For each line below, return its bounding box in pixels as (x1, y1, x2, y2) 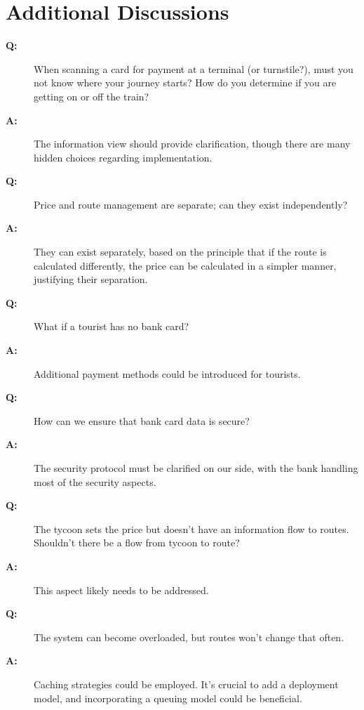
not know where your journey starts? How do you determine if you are (34, 75, 337, 90)
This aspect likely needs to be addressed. (34, 582, 209, 597)
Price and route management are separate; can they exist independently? (34, 197, 348, 211)
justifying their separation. (34, 272, 148, 287)
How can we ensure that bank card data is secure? (34, 413, 250, 428)
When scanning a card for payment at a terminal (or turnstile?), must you (34, 61, 353, 76)
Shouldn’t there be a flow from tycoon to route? (34, 535, 240, 550)
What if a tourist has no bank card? (34, 319, 189, 334)
